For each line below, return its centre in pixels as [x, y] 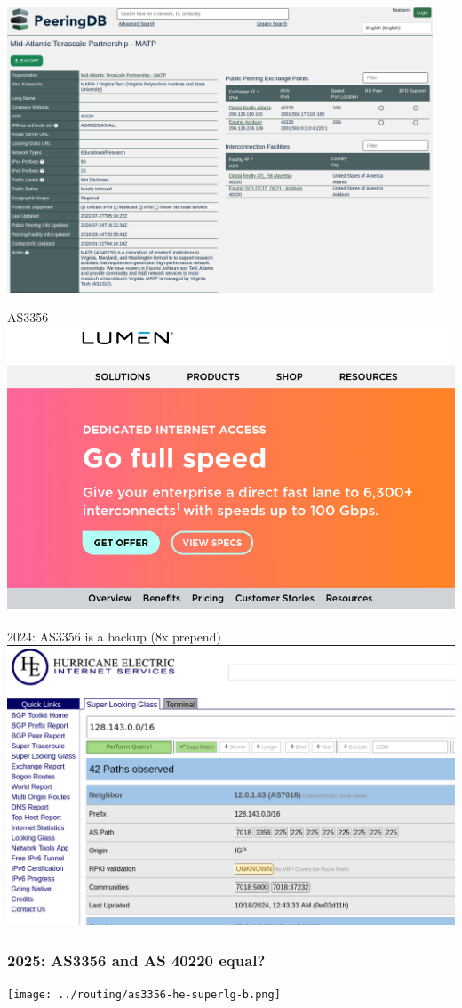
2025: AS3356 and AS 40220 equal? [136, 960]
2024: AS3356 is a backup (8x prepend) [114, 636]
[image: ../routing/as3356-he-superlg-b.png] [144, 994]
